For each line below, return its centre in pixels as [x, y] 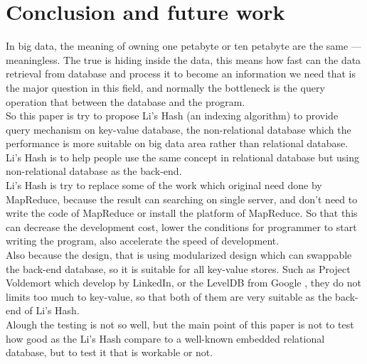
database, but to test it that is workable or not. [110, 352]
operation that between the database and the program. [126, 101]
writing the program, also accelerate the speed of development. [143, 241]
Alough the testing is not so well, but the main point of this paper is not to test [180, 324]
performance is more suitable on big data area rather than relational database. [177, 143]
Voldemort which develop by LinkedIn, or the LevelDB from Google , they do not [183, 283]
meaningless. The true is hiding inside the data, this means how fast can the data [183, 59]
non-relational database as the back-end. [94, 171]
